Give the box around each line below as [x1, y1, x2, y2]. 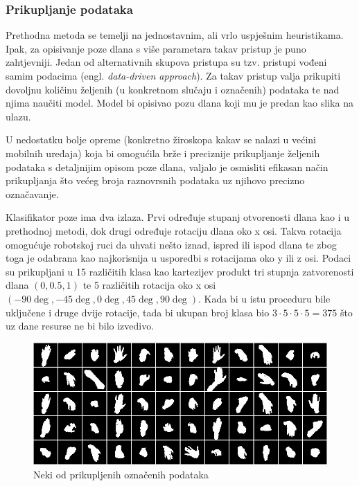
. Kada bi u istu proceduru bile [198, 291, 331, 305]
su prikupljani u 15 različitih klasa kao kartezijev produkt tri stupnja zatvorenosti [6, 264, 354, 278]
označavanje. [6, 186, 59, 201]
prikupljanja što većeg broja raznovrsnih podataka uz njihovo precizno [6, 173, 305, 188]
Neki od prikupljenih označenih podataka [33, 467, 209, 481]
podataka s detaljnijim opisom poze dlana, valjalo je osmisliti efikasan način [6, 159, 329, 174]
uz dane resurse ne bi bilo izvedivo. [6, 318, 155, 333]
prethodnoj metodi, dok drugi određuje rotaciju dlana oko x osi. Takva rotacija [6, 223, 342, 237]
